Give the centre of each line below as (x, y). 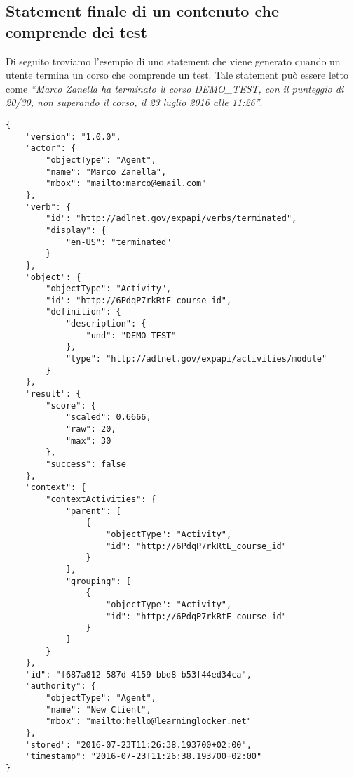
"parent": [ (93, 511)
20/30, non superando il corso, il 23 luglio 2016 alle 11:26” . (134, 102)
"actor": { (51, 149)
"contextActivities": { (101, 499)
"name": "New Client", (98, 710)
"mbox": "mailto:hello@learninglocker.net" (149, 721)
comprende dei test (76, 31)
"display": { (76, 230)
